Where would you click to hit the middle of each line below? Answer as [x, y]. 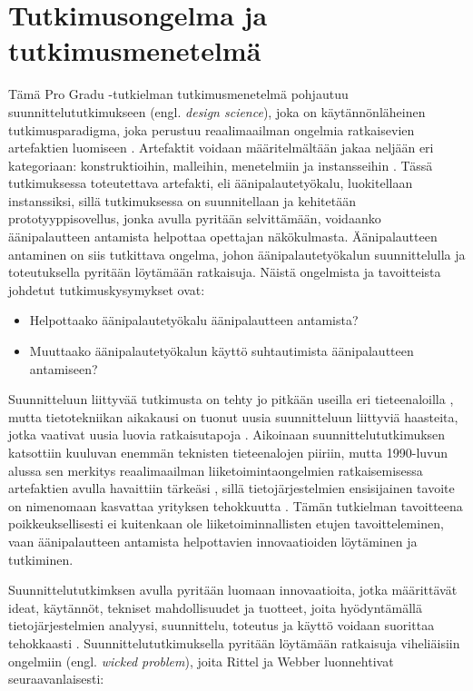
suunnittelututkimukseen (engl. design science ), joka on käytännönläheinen [217, 111]
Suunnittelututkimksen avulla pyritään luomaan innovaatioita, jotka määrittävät [233, 590]
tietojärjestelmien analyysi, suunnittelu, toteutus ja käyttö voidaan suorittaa [222, 625]
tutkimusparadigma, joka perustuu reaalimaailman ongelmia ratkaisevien [212, 129]
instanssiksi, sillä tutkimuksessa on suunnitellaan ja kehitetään [182, 200]
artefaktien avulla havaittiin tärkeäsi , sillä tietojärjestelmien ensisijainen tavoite [232, 488]
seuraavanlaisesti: [56, 679]
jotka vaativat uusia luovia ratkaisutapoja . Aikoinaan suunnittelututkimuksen [227, 434]
